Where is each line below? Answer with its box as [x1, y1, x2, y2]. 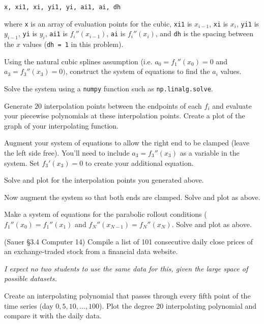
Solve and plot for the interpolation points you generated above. [4, 175, 204, 185]
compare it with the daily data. [4, 310, 102, 321]
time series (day [4, 300, 53, 311]
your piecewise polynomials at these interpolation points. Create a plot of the [4, 110, 245, 121]
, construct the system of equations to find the [65, 66, 210, 77]
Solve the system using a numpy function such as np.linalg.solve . [4, 83, 213, 93]
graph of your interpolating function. [4, 120, 119, 131]
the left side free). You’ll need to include [4, 147, 130, 158]
